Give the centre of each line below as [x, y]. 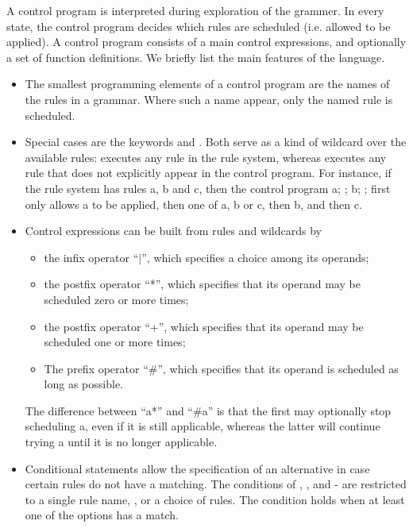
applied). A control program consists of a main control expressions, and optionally [206, 42]
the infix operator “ [91, 257]
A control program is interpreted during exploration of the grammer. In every [195, 10]
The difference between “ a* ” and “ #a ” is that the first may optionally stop [208, 410]
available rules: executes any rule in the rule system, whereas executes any [206, 157]
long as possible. [83, 384]
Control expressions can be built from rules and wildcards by [173, 231]
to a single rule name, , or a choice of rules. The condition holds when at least [215, 499]
